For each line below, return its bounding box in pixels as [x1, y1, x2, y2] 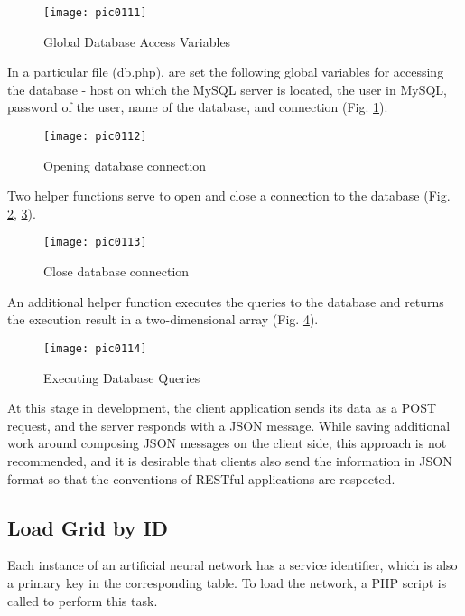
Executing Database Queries [43, 368, 200, 387]
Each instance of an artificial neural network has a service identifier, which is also [7, 555, 458, 574]
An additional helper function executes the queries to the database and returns [7, 292, 444, 311]
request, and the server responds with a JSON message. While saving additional [7, 415, 451, 434]
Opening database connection [43, 155, 207, 174]
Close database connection [43, 262, 190, 281]
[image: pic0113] [43, 236, 147, 249]
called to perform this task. [7, 591, 158, 610]
